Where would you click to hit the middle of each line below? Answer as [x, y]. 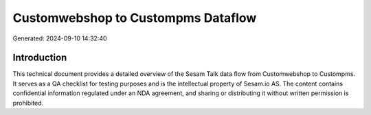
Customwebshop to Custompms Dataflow [135, 18]
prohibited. [28, 103]
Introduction [40, 58]
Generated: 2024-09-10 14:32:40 [60, 38]
